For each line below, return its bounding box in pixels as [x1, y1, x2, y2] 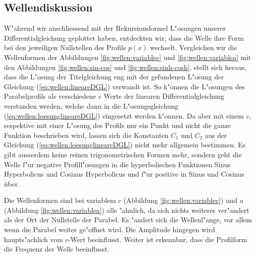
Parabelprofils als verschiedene [4, 91, 97, 101]
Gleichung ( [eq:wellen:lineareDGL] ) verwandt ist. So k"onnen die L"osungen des [4, 81, 245, 91]
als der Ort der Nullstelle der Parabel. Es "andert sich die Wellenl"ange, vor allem [4, 214, 252, 225]
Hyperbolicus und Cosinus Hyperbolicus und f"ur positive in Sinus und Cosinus [4, 169, 245, 179]
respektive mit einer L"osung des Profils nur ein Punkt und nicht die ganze [4, 120, 231, 130]
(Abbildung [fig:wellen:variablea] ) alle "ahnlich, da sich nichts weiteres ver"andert [4, 204, 250, 215]
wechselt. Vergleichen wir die [150, 42, 237, 53]
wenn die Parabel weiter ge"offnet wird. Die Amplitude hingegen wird [4, 224, 215, 235]
